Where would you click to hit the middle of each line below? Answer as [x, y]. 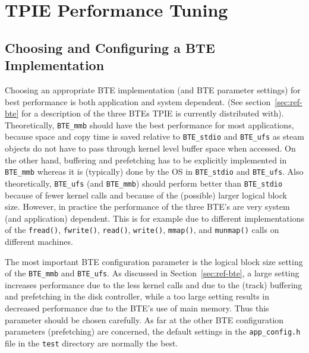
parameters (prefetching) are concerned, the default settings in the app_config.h [153, 331]
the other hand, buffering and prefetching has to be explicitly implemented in [146, 160]
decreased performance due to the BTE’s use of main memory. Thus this [137, 308]
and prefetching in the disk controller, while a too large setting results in [137, 296]
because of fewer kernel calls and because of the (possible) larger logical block [146, 195]
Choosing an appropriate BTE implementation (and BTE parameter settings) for [153, 89]
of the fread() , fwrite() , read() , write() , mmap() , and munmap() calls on [142, 230]
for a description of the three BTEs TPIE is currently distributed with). [153, 113]
